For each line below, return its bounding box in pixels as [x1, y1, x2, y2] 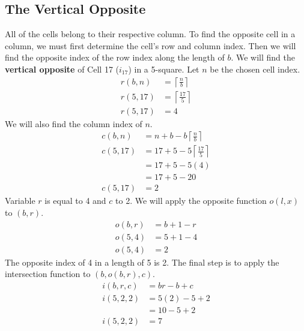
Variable [5, 194, 35, 207]
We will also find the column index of [5, 117, 142, 130]
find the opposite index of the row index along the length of [5, 51, 225, 64]
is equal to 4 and [44, 194, 106, 207]
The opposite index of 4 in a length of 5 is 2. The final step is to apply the [5, 255, 279, 268]
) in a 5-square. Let [128, 62, 199, 75]
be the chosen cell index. [210, 62, 300, 75]
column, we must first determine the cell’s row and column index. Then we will [5, 39, 296, 52]
